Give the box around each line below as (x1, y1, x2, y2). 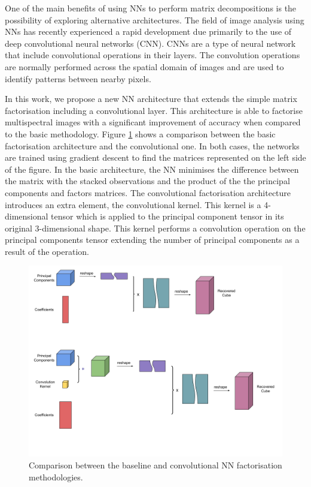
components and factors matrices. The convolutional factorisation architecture (5, 186, 291, 199)
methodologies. (29, 470, 83, 483)
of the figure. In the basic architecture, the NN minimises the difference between (5, 163, 299, 175)
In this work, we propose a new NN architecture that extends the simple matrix (5, 92, 297, 105)
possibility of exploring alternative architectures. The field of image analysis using (5, 13, 304, 26)
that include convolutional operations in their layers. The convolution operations (5, 49, 300, 61)
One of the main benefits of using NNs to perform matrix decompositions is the (5, 2, 297, 14)
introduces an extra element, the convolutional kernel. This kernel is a (5, 198, 261, 211)
